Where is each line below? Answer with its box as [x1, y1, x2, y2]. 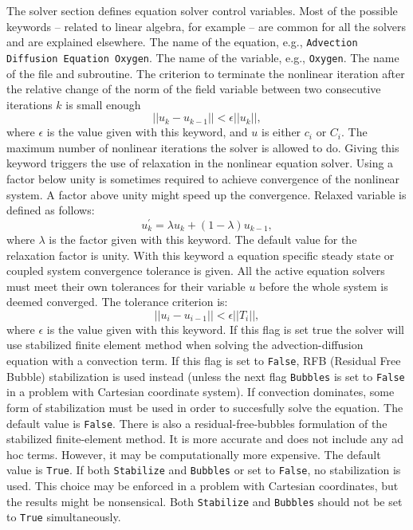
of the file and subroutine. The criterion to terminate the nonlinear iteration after [6, 65, 405, 81]
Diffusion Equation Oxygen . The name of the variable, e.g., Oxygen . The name [6, 49, 399, 65]
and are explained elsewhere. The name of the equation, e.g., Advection [6, 33, 358, 50]
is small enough [65, 96, 141, 112]
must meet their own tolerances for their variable [6, 277, 246, 294]
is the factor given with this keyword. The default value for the [49, 230, 357, 247]
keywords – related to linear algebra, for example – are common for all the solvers [6, 18, 407, 34]
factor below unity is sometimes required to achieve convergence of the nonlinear [6, 171, 400, 187]
